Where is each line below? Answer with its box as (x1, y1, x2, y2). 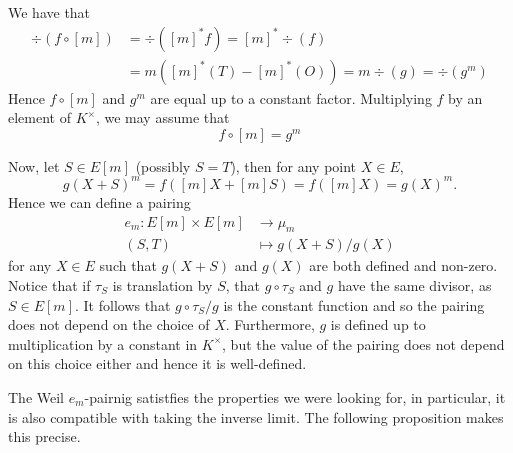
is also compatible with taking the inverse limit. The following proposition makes (8, 406, 504, 427)
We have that (8, 2, 91, 22)
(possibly (135, 155, 191, 176)
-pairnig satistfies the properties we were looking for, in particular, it (84, 386, 506, 407)
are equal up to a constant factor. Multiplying (150, 87, 432, 108)
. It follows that (74, 294, 171, 315)
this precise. (8, 426, 81, 447)
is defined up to (330, 314, 426, 335)
